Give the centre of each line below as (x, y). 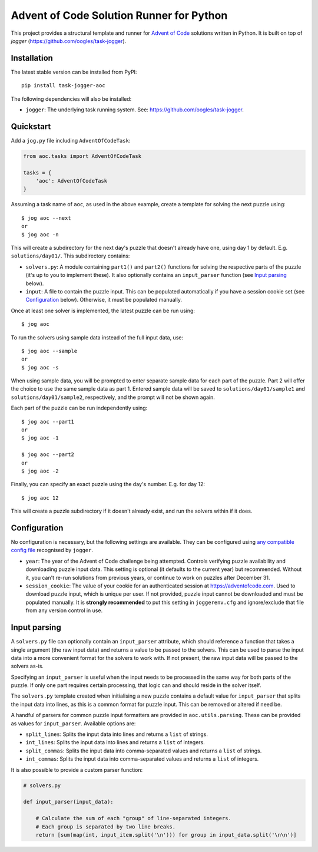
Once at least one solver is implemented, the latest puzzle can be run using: (103, 311)
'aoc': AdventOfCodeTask (72, 181)
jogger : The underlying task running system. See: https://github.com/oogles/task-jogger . (135, 110)
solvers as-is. (27, 666)
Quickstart (31, 126)
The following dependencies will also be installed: (71, 99)
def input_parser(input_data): (69, 802)
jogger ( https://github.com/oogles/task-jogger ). (69, 41)
